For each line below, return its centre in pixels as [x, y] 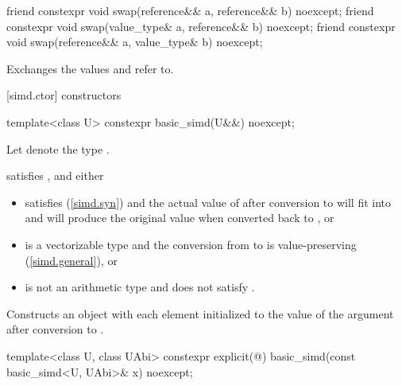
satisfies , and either [55, 175]
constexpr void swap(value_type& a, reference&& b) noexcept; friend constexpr [201, 26]
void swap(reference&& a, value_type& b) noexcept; [135, 42]
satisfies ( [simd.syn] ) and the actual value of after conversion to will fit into [208, 202]
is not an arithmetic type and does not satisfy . [140, 287]
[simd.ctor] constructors [64, 95]
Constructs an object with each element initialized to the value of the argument [200, 313]
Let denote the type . [58, 148]
